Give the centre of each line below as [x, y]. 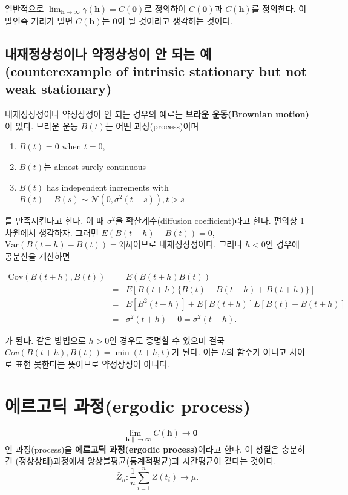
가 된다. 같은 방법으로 [45, 340]
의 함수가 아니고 [257, 352]
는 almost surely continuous [95, 166]
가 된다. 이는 [195, 352]
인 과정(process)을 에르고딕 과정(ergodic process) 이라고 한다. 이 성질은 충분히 [155, 449]
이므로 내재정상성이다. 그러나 [188, 244]
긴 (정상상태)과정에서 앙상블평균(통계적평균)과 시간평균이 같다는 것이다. [141, 461]
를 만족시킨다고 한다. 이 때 [55, 221]
